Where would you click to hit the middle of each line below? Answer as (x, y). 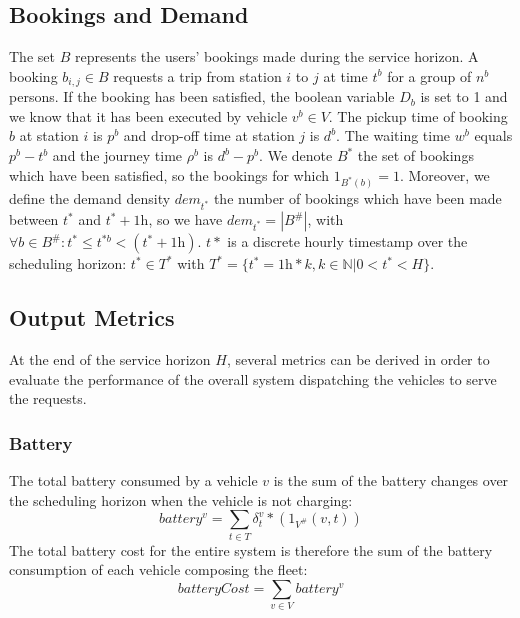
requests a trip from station (197, 75)
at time (345, 75)
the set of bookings (415, 155)
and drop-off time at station (209, 135)
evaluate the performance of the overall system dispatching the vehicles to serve (253, 378)
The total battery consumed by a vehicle (133, 479)
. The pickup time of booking (418, 115)
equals (493, 135)
